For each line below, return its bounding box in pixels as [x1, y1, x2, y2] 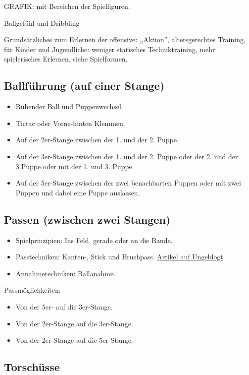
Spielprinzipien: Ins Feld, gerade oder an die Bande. [15, 235, 173, 245]
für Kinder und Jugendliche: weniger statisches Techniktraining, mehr [4, 44, 215, 54]
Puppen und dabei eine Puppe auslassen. [15, 187, 140, 197]
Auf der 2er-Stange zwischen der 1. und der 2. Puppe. [15, 134, 179, 145]
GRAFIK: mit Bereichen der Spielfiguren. [4, 1, 130, 11]
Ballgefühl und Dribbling [4, 17, 80, 28]
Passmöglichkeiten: [4, 285, 61, 295]
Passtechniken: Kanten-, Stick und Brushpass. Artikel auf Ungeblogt [15, 251, 223, 262]
